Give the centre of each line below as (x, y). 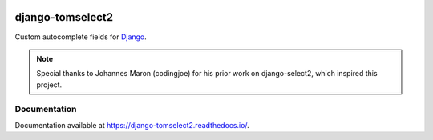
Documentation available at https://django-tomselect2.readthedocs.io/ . (132, 125)
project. (49, 85)
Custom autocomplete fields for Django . (81, 37)
